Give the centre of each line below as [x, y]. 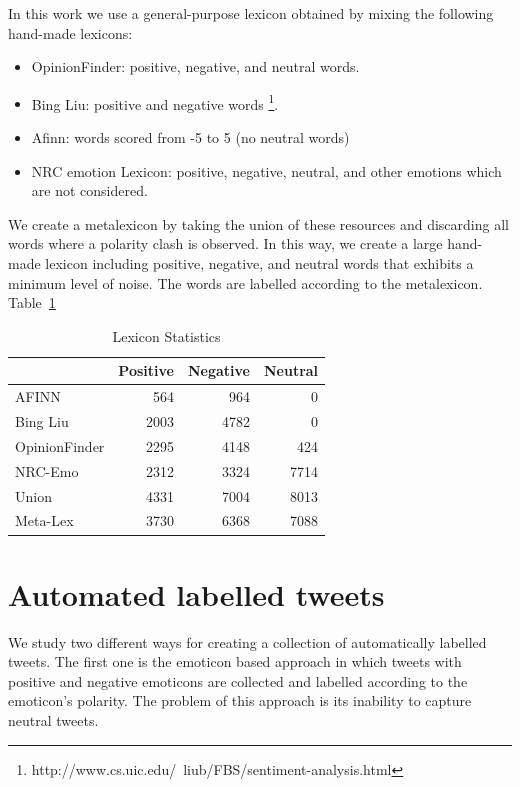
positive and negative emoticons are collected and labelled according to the [238, 680]
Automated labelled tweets [196, 593]
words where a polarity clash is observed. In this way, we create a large [225, 243]
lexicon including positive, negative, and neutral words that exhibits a [259, 263]
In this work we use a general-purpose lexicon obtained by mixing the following [251, 13]
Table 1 [32, 302]
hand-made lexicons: [70, 32]
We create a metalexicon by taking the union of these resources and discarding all [258, 223]
